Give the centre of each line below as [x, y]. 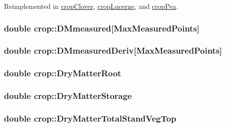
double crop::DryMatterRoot [63, 73]
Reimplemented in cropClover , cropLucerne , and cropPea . [91, 6]
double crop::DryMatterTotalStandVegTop [90, 118]
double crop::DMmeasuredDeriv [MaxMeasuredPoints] [113, 50]
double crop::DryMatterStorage [68, 96]
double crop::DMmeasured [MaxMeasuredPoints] [102, 28]
